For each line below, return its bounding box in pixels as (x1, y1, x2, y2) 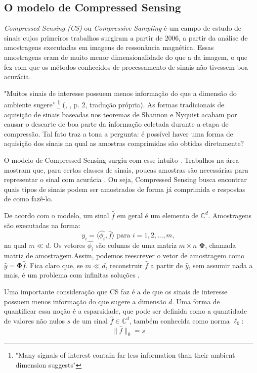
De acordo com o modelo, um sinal (4, 210, 109, 220)
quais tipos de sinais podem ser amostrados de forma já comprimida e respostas (4, 184, 246, 194)
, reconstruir (105, 260, 143, 270)
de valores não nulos (4, 315, 65, 326)
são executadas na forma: (4, 220, 81, 230)
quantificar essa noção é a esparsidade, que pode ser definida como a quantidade (4, 306, 247, 316)
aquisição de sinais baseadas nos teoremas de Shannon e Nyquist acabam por (4, 109, 237, 119)
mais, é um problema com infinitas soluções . (4, 270, 140, 280)
